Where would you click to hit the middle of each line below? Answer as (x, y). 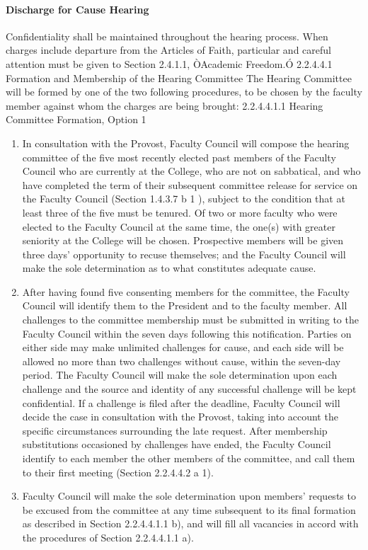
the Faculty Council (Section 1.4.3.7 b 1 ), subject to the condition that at (184, 199)
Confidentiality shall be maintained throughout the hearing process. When (167, 36)
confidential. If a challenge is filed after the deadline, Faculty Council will (181, 402)
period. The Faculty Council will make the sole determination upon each (180, 375)
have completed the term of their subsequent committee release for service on (190, 184)
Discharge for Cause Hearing (77, 9)
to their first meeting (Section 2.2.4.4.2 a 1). (118, 472)
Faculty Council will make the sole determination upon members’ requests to (189, 496)
